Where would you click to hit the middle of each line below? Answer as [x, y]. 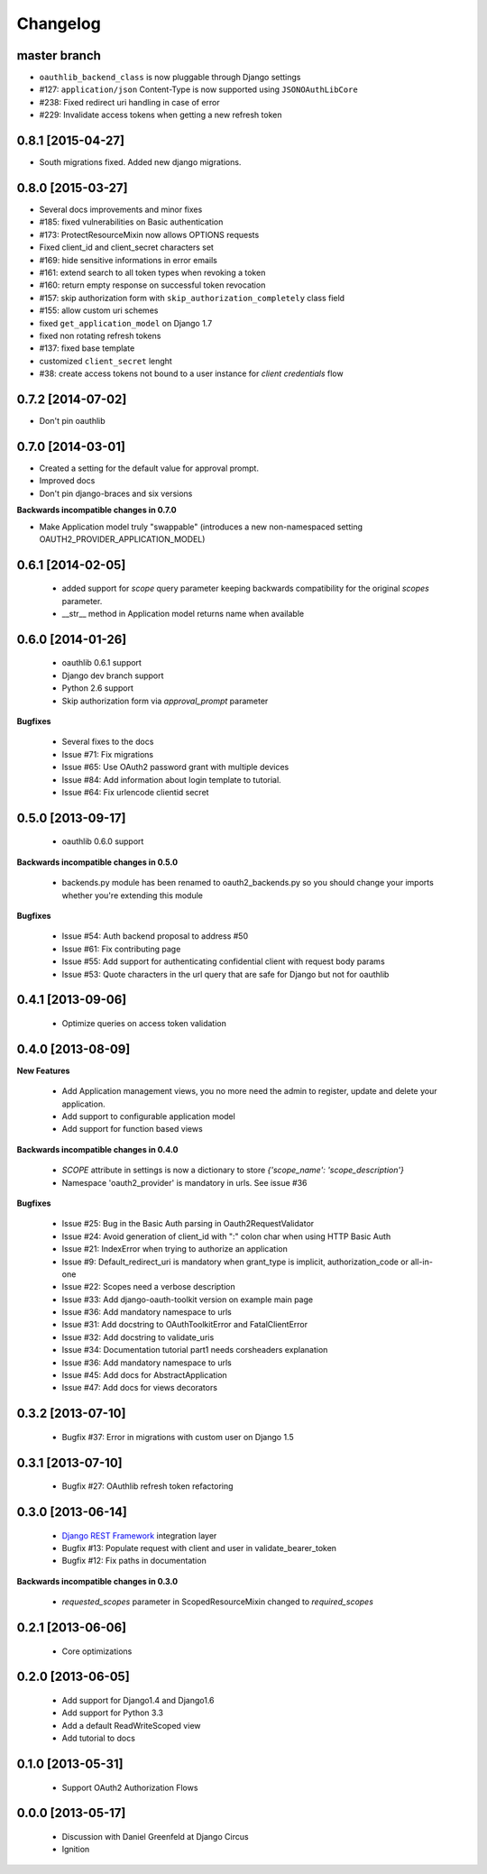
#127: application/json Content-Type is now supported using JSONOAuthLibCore [198, 89]
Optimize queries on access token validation [144, 1023]
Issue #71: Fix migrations [108, 754]
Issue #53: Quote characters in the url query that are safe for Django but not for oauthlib [225, 974]
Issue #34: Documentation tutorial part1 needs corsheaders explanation [195, 1350]
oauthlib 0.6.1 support [101, 663]
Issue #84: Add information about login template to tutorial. [171, 779]
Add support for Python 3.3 [113, 1713]
